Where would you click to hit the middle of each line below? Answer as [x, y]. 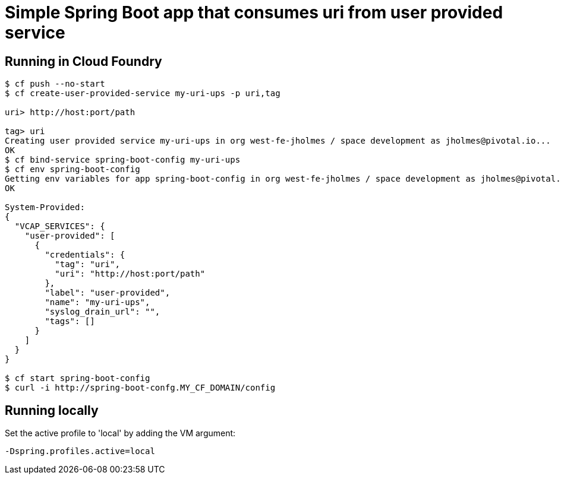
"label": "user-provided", [108, 293]
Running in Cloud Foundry [83, 61]
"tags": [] [70, 321]
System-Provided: [45, 207]
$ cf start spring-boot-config [78, 378]
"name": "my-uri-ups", [97, 302]
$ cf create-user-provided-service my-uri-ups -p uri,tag [143, 93]
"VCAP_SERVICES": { [60, 226]
